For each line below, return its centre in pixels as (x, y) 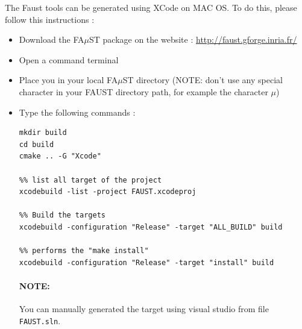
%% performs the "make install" (84, 251)
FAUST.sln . (40, 320)
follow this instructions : (50, 19)
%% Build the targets (62, 215)
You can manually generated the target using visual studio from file (144, 309)
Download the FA (52, 39)
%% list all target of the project (90, 180)
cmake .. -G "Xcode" (60, 156)
